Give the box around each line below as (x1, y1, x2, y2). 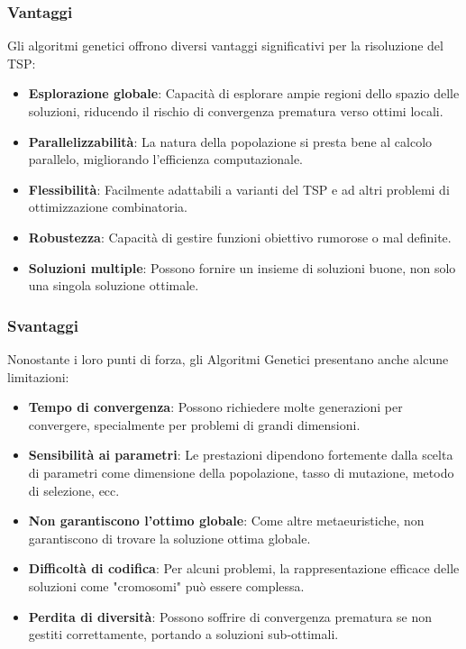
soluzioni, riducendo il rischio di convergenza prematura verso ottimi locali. (28, 102, 443, 120)
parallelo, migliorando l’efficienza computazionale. (28, 150, 304, 169)
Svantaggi (7, 314, 78, 336)
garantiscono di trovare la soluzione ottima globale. (28, 528, 311, 547)
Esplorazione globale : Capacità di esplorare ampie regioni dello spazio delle (28, 84, 460, 103)
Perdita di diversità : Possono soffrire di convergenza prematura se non (28, 607, 433, 626)
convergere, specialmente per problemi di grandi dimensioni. (28, 415, 361, 434)
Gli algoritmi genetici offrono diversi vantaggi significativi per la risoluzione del (7, 36, 443, 55)
